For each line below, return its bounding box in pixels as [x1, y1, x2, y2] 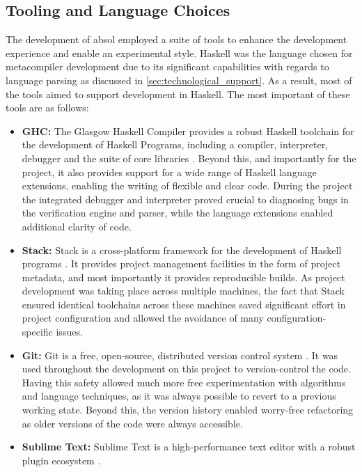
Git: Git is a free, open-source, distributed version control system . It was [22, 347, 338, 362]
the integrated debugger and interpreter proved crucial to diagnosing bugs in [22, 191, 349, 206]
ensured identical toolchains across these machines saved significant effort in [22, 297, 346, 311]
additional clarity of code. [22, 219, 132, 233]
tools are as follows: [6, 100, 89, 115]
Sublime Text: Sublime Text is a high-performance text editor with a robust [22, 439, 356, 454]
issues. [56, 324, 83, 339]
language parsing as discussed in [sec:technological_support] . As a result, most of [6, 72, 352, 87]
